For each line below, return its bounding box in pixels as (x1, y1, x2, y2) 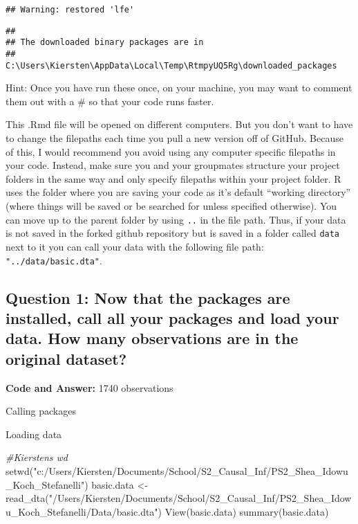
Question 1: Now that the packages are (6, 287, 290, 308)
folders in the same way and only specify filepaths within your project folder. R (6, 171, 341, 186)
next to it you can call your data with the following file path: (6, 239, 264, 253)
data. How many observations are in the (6, 327, 299, 349)
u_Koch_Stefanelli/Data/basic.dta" (6, 504, 158, 518)
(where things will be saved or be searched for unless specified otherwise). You (6, 199, 337, 213)
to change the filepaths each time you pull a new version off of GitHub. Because (6, 131, 343, 145)
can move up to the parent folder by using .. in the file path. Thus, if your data (6, 212, 346, 226)
